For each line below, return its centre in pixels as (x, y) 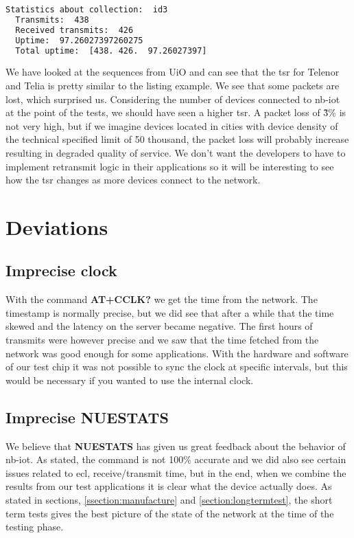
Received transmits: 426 (74, 30)
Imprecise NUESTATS (87, 417)
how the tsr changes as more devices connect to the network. (133, 180)
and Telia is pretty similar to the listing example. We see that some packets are (173, 85)
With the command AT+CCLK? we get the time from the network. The (162, 299)
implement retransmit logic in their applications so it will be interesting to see (170, 166)
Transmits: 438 (52, 20)
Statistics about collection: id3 (87, 10)
